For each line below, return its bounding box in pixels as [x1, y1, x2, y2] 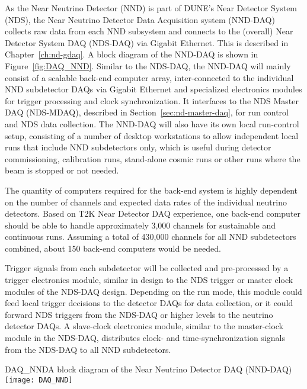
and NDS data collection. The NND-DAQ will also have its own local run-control [5, 117, 299, 130]
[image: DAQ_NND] [5, 375, 73, 384]
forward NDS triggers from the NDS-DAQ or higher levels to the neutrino [5, 308, 273, 320]
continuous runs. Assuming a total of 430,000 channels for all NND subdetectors [5, 230, 296, 243]
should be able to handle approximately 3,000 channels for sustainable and [5, 218, 276, 231]
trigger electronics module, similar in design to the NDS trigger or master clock [5, 274, 293, 286]
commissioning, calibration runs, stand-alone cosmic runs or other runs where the [5, 152, 300, 165]
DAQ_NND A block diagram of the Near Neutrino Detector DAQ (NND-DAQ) [5, 363, 292, 375]
